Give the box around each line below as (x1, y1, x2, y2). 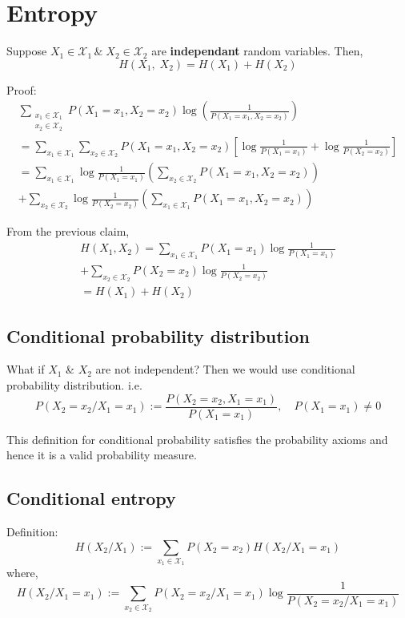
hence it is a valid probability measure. (6, 446, 197, 463)
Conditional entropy (6, 486, 176, 511)
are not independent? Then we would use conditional (95, 361, 355, 378)
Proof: (6, 81, 37, 98)
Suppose (6, 42, 47, 59)
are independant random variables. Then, (151, 42, 363, 59)
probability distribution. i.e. (6, 377, 142, 393)
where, (6, 564, 38, 581)
